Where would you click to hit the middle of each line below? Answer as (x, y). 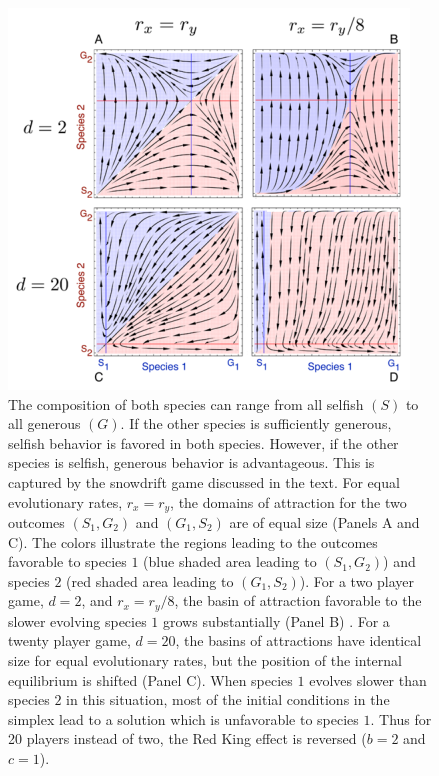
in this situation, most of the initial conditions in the (228, 699)
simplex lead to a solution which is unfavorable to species (183, 718)
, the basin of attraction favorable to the (298, 600)
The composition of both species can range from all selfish (186, 403)
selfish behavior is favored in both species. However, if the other (203, 442)
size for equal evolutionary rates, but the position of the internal (205, 660)
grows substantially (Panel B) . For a (276, 620)
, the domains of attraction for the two (288, 501)
